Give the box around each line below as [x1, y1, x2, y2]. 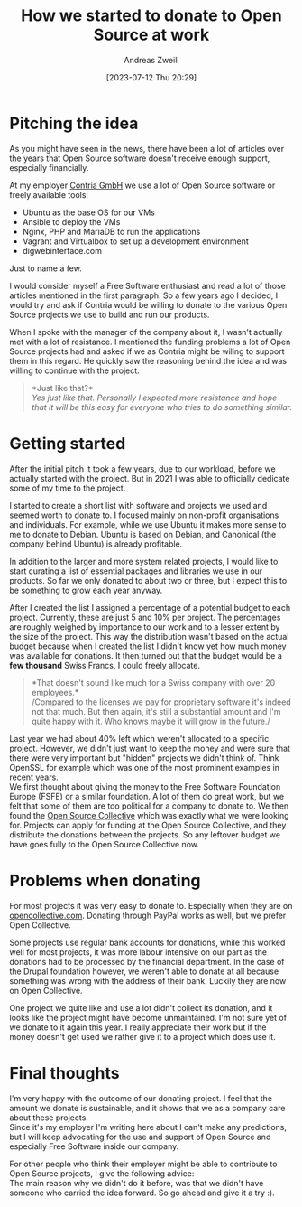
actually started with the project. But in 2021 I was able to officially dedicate [9, 473, 290, 483]
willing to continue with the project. [9, 365, 140, 376]
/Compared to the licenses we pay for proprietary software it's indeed [31, 697, 291, 707]
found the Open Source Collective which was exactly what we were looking [9, 809, 290, 820]
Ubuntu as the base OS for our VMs [22, 207, 155, 218]
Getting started [9, 433, 126, 454]
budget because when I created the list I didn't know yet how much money [9, 641, 287, 651]
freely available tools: [9, 189, 88, 200]
